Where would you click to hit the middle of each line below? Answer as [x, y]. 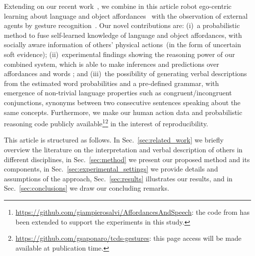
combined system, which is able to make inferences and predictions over [112, 64]
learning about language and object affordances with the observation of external [126, 15]
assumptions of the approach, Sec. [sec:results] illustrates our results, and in [118, 178]
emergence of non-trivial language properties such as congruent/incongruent [118, 93]
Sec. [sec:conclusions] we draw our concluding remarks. [87, 188]
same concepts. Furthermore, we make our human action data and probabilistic [123, 112]
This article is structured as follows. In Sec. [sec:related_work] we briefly [114, 140]
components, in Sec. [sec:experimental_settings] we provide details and [111, 169]
